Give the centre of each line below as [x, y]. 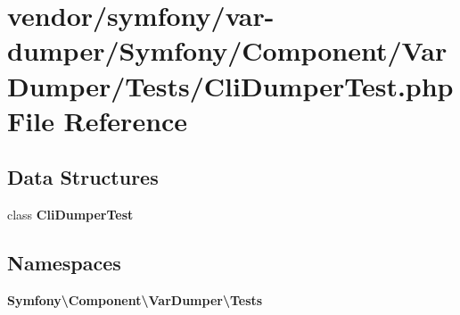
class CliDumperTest [70, 215]
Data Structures [83, 177]
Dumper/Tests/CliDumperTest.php [230, 85]
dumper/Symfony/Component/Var [227, 50]
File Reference [98, 120]
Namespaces [64, 263]
